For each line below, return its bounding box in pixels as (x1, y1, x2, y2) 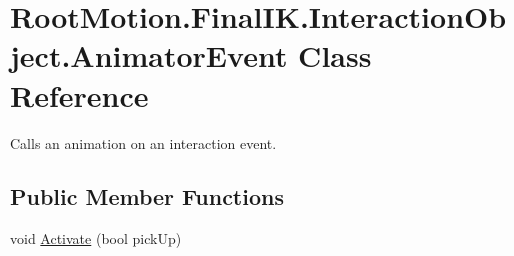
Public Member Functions (10, 181, 284, 212)
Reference (10, 74, 149, 115)
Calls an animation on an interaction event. (10, 132, 277, 153)
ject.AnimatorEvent (10, 35, 288, 76)
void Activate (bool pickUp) (10, 228, 182, 249)
